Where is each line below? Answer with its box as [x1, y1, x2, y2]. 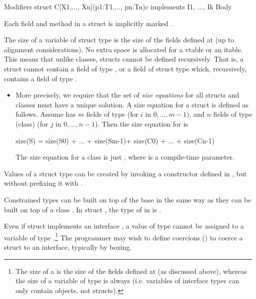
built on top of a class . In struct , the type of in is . [4, 204, 161, 214]
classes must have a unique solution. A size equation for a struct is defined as [15, 99, 249, 109]
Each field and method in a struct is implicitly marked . [4, 18, 173, 28]
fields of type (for [86, 109, 138, 119]
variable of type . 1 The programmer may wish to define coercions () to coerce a [4, 231, 243, 242]
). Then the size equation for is [95, 118, 189, 129]
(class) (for [15, 118, 48, 129]
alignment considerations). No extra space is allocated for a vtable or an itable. [4, 44, 243, 54]
